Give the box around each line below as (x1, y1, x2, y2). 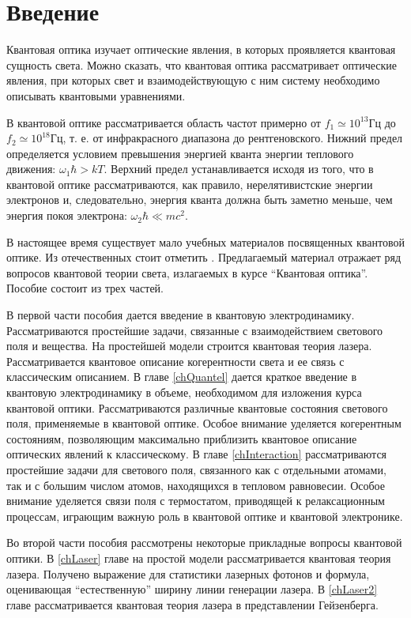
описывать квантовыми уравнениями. (6, 87, 186, 104)
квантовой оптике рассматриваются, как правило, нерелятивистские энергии (6, 175, 373, 192)
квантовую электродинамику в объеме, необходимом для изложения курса (6, 384, 362, 400)
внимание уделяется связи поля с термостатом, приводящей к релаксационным (6, 492, 385, 509)
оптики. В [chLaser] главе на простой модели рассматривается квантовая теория (6, 549, 391, 566)
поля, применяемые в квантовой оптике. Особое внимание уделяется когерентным (6, 415, 402, 431)
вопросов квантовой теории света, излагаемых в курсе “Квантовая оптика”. (6, 264, 368, 281)
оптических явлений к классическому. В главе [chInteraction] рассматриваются (6, 446, 387, 462)
